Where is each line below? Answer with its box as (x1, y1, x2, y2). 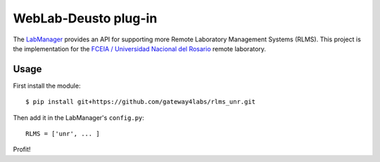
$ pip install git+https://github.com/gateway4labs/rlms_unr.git (25, 98, 256, 106)
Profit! (13, 145, 31, 154)
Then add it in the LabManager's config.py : (13, 113, 144, 122)
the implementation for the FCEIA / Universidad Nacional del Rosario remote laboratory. (13, 44, 267, 53)
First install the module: (13, 81, 81, 90)
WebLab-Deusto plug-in (13, 11, 158, 26)
